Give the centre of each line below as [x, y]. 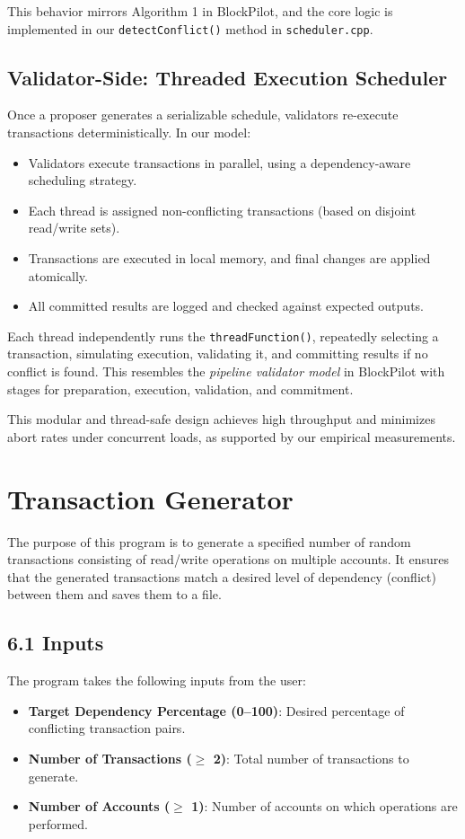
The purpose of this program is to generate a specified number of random [209, 541]
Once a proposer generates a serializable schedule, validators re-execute [203, 115]
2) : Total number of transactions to [311, 758]
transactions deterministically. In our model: [129, 132]
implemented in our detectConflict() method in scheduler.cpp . [190, 28]
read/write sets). [74, 228]
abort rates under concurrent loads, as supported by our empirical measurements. [232, 436]
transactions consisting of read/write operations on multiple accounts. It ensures [228, 559]
